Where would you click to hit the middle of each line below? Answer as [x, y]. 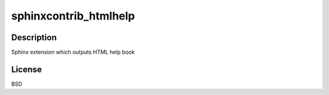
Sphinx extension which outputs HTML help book [73, 52]
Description [34, 37]
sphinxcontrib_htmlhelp [73, 16]
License [27, 69]
